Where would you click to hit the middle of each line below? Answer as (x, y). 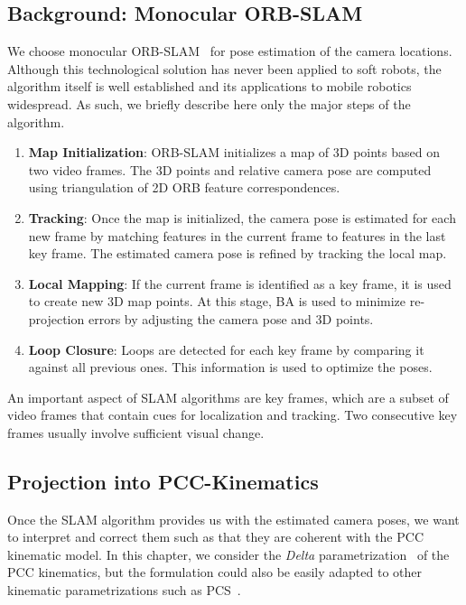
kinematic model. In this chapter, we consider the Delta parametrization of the (228, 554)
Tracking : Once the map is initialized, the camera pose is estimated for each (242, 217)
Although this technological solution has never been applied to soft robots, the (224, 68)
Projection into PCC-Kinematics (163, 481)
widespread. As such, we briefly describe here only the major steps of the (209, 103)
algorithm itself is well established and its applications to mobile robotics (210, 86)
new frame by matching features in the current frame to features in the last (237, 235)
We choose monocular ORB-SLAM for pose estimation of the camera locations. (230, 51)
